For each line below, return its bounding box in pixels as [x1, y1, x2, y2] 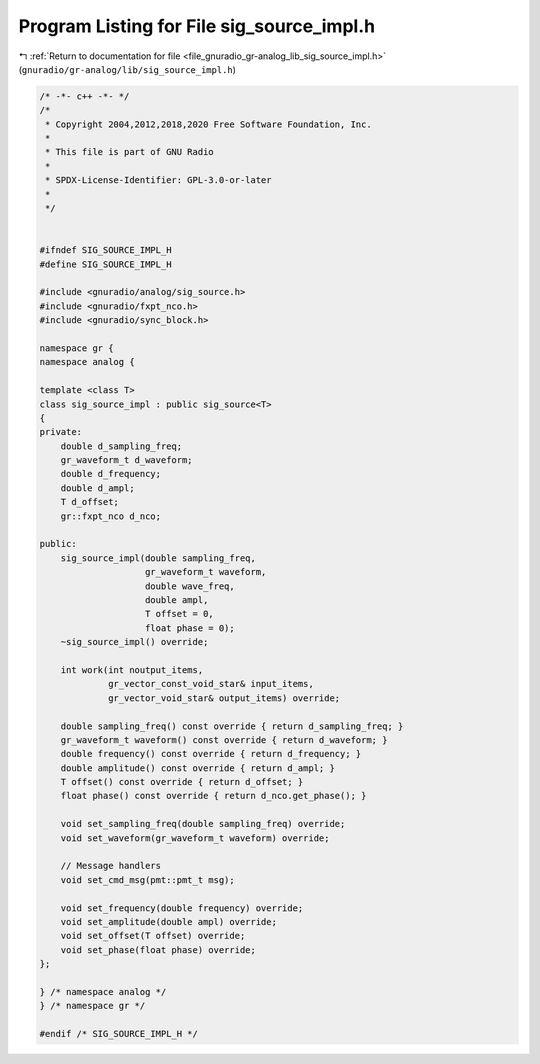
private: [39, 426, 83, 438]
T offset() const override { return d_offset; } [60, 776, 304, 788]
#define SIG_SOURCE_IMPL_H [39, 258, 172, 270]
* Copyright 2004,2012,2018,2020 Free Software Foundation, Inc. [45, 118, 372, 130]
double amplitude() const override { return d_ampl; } [60, 762, 335, 774]
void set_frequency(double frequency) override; [60, 902, 304, 914]
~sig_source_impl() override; [60, 636, 209, 648]
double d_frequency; [60, 468, 162, 480]
